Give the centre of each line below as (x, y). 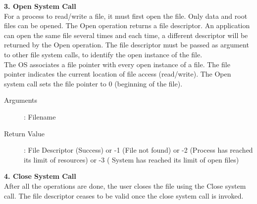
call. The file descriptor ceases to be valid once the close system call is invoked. (124, 195)
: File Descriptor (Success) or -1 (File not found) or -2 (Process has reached (138, 150)
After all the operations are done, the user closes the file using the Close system (125, 185)
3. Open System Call (40, 6)
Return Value (24, 133)
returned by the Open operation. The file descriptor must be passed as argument (127, 45)
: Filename (40, 116)
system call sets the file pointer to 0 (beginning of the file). (93, 83)
